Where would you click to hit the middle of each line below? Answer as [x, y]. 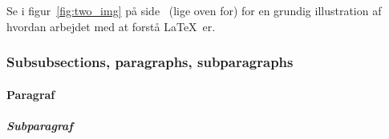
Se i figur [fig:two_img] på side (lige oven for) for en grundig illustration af [194, 10]
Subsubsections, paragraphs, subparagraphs [150, 62]
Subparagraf [40, 125]
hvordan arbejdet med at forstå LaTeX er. [111, 26]
